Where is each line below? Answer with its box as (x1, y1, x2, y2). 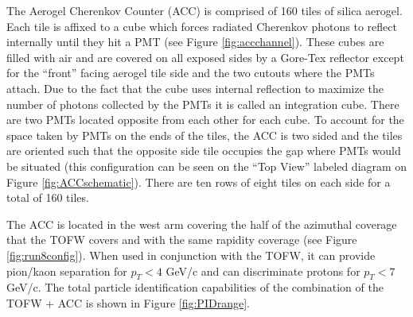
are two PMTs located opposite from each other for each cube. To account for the (6, 111, 404, 128)
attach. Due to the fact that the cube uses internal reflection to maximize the (6, 79, 384, 96)
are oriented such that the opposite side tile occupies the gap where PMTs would (6, 142, 401, 159)
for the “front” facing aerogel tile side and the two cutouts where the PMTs (6, 64, 375, 81)
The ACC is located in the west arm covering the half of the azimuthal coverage (6, 215, 397, 232)
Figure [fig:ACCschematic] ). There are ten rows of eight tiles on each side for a (6, 173, 391, 190)
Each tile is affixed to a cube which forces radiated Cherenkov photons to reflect (6, 17, 397, 34)
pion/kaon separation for (6, 262, 127, 279)
